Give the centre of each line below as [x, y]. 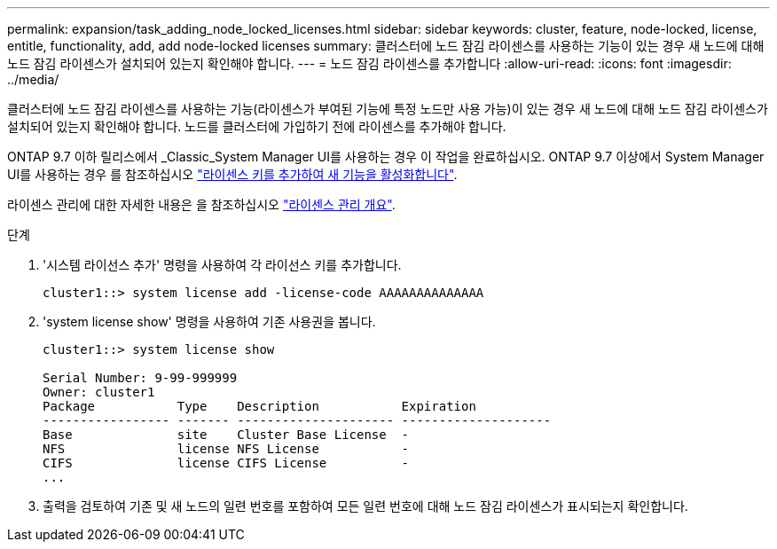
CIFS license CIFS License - [226, 463]
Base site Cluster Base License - [226, 435]
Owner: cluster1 [99, 392]
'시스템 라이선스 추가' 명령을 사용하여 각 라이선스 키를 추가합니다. [222, 265]
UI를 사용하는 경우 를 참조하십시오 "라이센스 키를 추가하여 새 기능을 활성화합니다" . [232, 174]
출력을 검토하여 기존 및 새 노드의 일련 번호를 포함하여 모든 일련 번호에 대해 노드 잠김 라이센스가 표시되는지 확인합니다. [365, 506]
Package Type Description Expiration [259, 406]
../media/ [33, 79]
